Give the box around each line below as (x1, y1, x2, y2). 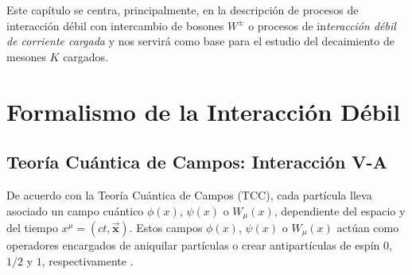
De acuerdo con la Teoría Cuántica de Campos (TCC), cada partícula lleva (6, 186, 372, 203)
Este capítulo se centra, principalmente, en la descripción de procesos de (6, 2, 359, 17)
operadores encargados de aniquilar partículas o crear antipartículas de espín (6, 237, 380, 253)
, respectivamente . (41, 252, 134, 269)
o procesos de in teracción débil (248, 17, 396, 33)
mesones (6, 48, 46, 64)
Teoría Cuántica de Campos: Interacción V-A (6, 149, 387, 174)
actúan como (336, 219, 399, 235)
